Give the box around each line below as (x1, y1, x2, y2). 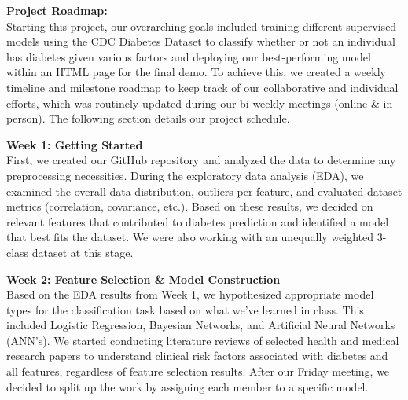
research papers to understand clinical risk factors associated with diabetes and (6, 347, 388, 364)
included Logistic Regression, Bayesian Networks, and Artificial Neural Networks (6, 317, 395, 333)
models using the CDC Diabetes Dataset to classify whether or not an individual (6, 33, 396, 50)
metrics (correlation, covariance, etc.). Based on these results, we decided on (6, 198, 373, 215)
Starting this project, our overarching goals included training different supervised (6, 17, 397, 34)
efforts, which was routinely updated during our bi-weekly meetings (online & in (6, 94, 393, 111)
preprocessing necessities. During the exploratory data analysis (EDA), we (6, 167, 364, 183)
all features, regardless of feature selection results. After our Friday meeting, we (6, 363, 390, 380)
